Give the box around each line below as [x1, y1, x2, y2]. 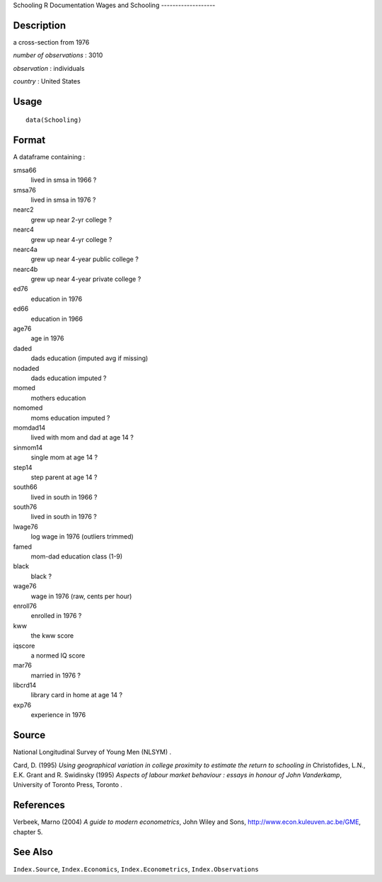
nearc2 [13, 205, 35, 214]
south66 [13, 483, 38, 491]
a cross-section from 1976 [13, 38, 90, 46]
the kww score [30, 631, 74, 640]
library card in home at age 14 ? [30, 691, 123, 699]
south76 [13, 503, 37, 511]
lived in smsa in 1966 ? [30, 176, 97, 184]
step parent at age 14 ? [30, 473, 98, 481]
